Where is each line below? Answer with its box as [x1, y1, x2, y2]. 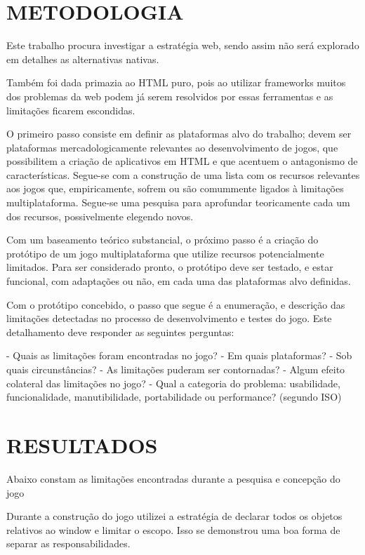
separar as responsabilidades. [6, 536, 131, 551]
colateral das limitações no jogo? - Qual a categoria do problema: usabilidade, [6, 375, 340, 390]
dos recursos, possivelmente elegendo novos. [6, 208, 194, 223]
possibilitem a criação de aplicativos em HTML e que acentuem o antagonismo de [6, 154, 358, 168]
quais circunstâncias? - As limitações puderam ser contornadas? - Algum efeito [6, 362, 345, 376]
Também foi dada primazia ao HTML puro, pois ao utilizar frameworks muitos [6, 75, 346, 90]
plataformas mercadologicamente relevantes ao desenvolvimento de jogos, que [6, 140, 338, 154]
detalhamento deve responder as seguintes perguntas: [6, 324, 234, 339]
